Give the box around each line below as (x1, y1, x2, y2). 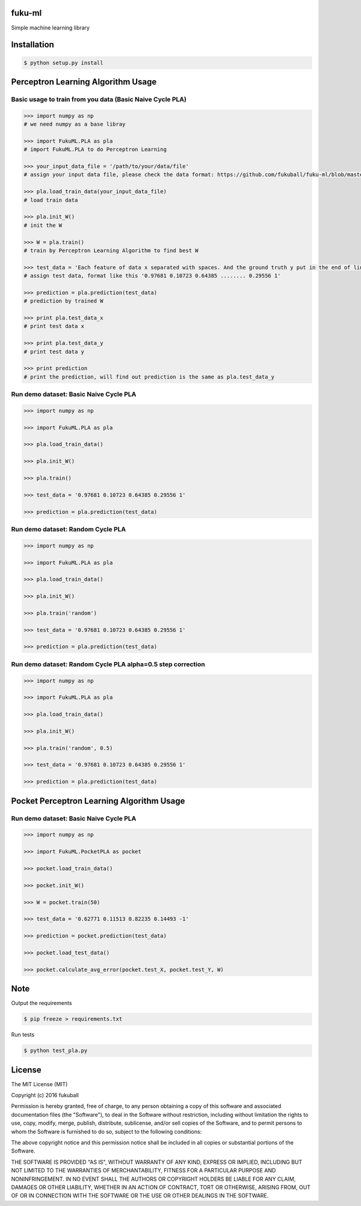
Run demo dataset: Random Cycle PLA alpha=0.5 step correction (11, 660, 205, 668)
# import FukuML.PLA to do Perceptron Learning (23, 146, 167, 153)
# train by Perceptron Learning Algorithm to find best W (23, 247, 199, 254)
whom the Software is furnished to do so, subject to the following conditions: (11, 1128, 202, 1135)
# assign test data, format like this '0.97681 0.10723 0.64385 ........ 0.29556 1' (23, 273, 281, 279)
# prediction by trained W (23, 298, 103, 305)
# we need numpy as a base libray (23, 121, 126, 128)
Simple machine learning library (11, 24, 90, 31)
